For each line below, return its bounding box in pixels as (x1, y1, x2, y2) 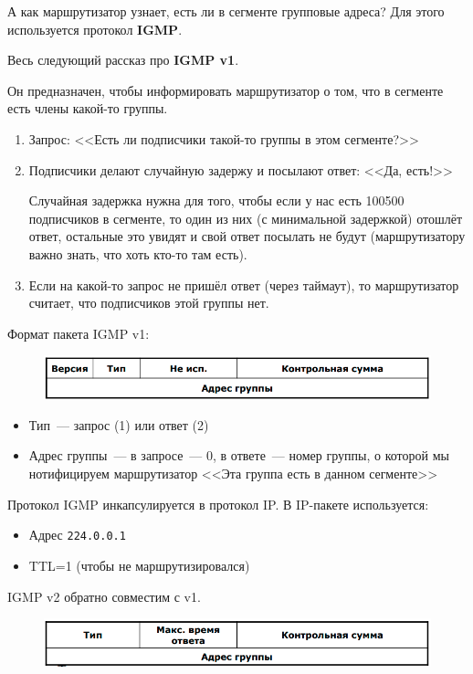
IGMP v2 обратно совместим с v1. (7, 586, 201, 606)
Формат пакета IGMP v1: (7, 323, 150, 342)
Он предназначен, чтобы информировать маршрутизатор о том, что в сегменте (7, 80, 444, 100)
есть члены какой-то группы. (7, 99, 168, 118)
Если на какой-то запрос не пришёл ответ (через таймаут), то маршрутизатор (28, 275, 459, 294)
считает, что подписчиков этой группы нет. (28, 293, 269, 312)
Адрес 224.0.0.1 (28, 525, 126, 544)
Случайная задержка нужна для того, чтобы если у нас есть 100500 (28, 191, 405, 210)
